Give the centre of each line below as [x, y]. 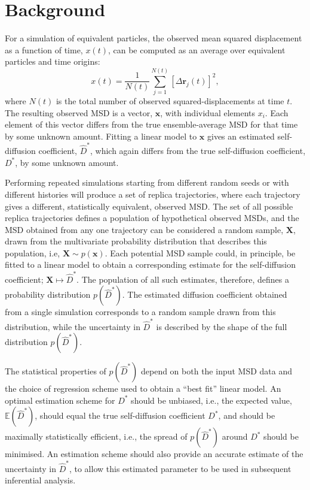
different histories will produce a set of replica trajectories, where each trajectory [153, 194]
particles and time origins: [53, 61]
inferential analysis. [40, 480]
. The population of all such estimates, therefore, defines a [183, 279]
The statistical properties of [56, 371]
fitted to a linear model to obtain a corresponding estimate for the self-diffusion [150, 264]
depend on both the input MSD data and [217, 371]
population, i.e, [33, 252]
